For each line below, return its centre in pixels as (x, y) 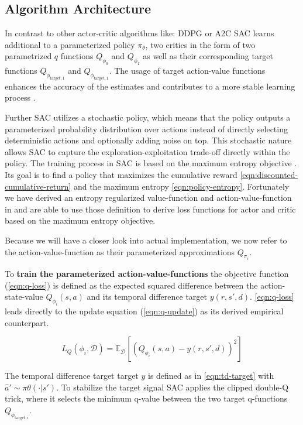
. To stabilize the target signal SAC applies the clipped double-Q (173, 387)
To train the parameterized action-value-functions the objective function (147, 274)
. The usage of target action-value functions (187, 71)
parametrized (28, 56)
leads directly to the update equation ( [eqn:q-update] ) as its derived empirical (144, 311)
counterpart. (27, 322)
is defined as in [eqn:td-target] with (211, 376)
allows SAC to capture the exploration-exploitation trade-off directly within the (147, 151)
